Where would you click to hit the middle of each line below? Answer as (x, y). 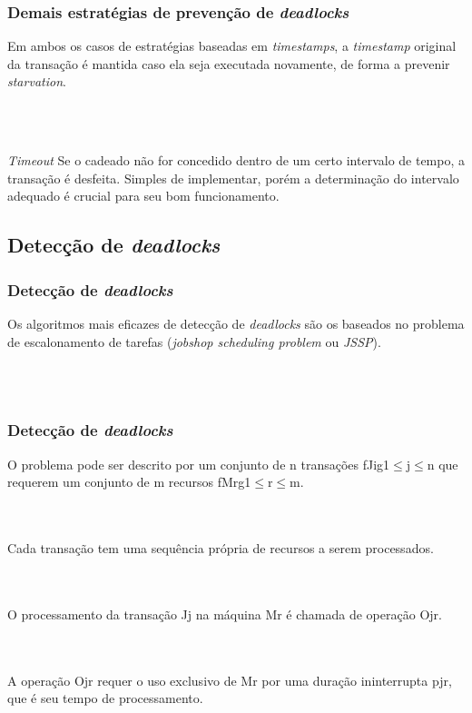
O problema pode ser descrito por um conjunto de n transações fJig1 (199, 464)
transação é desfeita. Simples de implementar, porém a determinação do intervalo (233, 178)
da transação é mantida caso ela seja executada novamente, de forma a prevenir (229, 63)
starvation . (37, 81)
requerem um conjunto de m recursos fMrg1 (129, 482)
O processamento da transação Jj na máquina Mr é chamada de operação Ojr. (225, 614)
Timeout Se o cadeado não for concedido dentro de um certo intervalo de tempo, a (236, 160)
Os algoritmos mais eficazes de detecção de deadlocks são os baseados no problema (236, 323)
